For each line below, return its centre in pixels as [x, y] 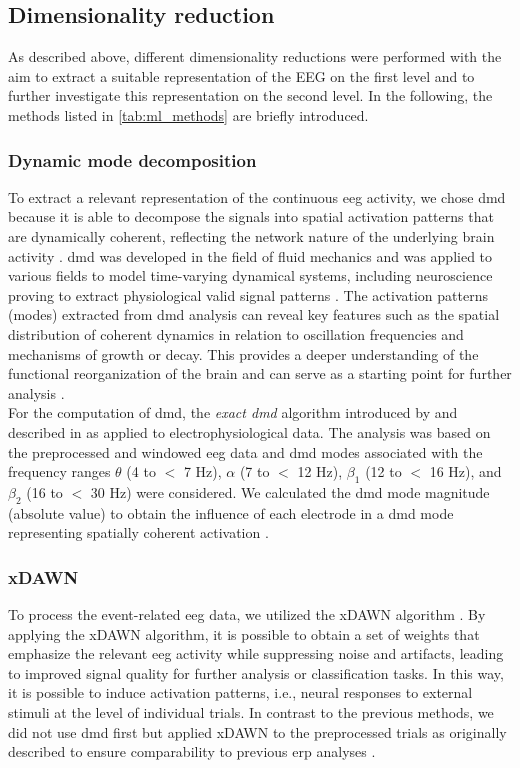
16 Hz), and [465, 471]
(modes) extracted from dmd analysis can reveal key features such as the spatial [254, 314]
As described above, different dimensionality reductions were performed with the [255, 56]
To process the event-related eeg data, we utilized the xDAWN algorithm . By [247, 614]
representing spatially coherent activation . [138, 532]
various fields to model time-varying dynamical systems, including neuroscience [250, 275]
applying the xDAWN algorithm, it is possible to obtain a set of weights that [244, 633]
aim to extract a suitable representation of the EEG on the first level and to [241, 75]
